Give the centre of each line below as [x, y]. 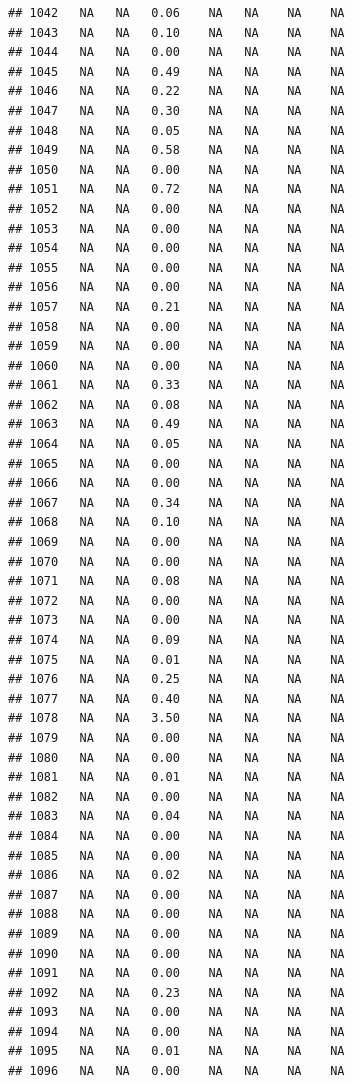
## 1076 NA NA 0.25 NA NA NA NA [176, 679]
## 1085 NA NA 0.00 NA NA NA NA [176, 855]
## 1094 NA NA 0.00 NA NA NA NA [176, 1031]
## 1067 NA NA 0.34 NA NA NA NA [176, 502]
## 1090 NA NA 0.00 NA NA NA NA [176, 953]
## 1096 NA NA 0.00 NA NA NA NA [176, 1071]
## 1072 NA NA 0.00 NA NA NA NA [176, 600]
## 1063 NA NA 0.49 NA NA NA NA [176, 424]
